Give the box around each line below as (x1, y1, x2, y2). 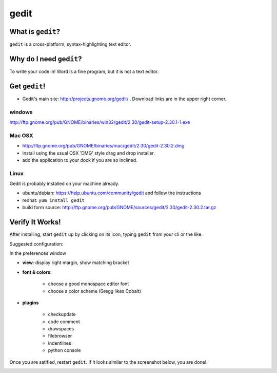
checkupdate (48, 311, 76, 318)
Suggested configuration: (9, 240, 64, 247)
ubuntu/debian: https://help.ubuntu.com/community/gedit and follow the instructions (22, 190, 201, 196)
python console (48, 347, 81, 353)
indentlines (48, 340, 71, 346)
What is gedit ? (9, 27, 61, 36)
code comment (48, 319, 80, 325)
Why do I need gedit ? (9, 54, 82, 63)
